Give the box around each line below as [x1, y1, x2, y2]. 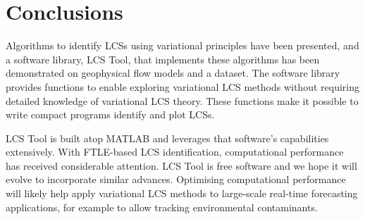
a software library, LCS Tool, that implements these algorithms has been [6, 51, 320, 66]
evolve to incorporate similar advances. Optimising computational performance [6, 172, 346, 187]
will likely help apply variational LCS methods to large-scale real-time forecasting [6, 186, 358, 201]
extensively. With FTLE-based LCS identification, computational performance [6, 144, 344, 159]
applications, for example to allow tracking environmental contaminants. [6, 199, 318, 214]
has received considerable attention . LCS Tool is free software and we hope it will [6, 158, 357, 173]
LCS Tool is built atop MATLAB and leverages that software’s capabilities [6, 130, 329, 145]
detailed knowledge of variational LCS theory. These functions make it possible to [6, 93, 359, 108]
